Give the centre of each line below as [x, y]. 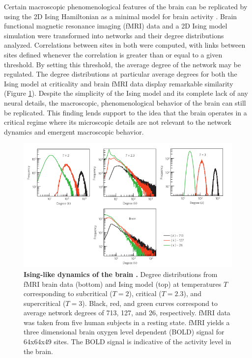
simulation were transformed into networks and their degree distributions [114, 35]
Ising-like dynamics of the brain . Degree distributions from [121, 274]
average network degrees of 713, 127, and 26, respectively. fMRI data [127, 313]
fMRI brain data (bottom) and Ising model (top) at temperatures [123, 284]
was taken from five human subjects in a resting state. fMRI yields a [127, 322]
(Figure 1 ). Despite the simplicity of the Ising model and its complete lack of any [126, 93]
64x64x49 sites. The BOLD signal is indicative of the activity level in [127, 342]
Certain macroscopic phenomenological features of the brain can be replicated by [126, 6]
